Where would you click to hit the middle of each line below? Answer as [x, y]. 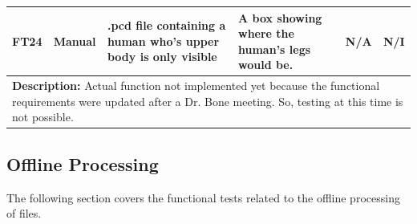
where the [266, 33]
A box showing [280, 17]
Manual [75, 41]
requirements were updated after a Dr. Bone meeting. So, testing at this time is [208, 101]
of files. [24, 213]
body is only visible [162, 57]
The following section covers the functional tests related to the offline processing [203, 197]
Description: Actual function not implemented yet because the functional [196, 86]
